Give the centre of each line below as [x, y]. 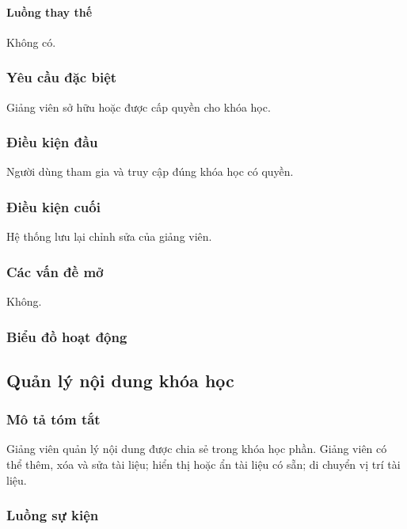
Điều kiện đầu [52, 142]
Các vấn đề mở [55, 271]
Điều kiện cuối [53, 206]
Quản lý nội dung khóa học [120, 380]
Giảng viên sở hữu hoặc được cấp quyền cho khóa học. [139, 107]
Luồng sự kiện [53, 515]
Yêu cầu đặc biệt [62, 77]
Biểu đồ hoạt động [67, 336]
